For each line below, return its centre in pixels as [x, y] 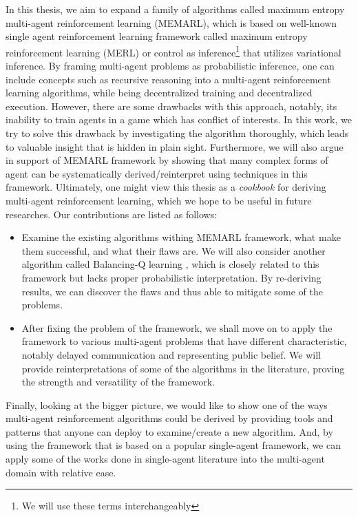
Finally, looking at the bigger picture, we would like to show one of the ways [167, 404]
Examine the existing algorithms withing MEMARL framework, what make [181, 237]
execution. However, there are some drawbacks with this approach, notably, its [171, 106]
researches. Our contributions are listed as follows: [112, 214]
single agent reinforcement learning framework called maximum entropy [157, 36]
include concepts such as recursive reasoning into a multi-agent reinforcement [168, 79]
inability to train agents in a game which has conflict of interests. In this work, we [179, 119]
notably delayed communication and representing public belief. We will [171, 354]
